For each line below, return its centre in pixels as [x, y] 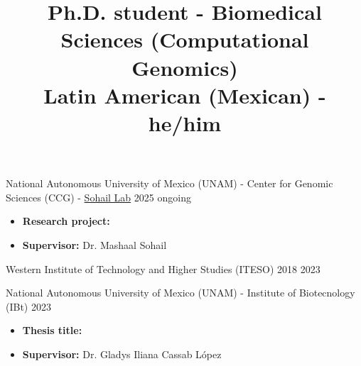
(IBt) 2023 [28, 306]
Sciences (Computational [185, 39]
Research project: [66, 221]
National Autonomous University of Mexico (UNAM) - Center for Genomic [169, 183]
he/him [185, 122]
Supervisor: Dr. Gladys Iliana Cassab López [122, 354]
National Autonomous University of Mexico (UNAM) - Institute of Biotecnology [180, 293]
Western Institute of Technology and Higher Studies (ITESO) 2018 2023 [163, 268]
